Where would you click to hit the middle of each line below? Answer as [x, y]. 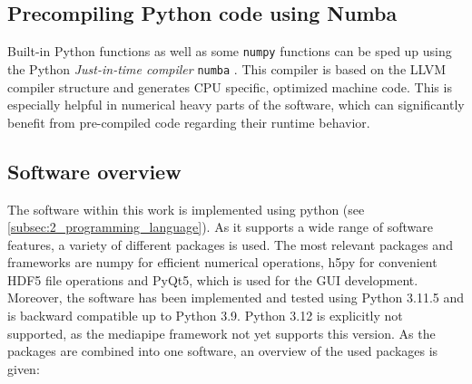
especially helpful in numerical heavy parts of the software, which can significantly [236, 105]
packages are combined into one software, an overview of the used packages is [223, 351]
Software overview [94, 171]
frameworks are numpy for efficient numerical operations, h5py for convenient [222, 262]
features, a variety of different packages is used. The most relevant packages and [230, 244]
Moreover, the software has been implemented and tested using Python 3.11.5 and [236, 298]
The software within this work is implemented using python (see [186, 209]
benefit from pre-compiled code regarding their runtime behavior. [189, 122]
